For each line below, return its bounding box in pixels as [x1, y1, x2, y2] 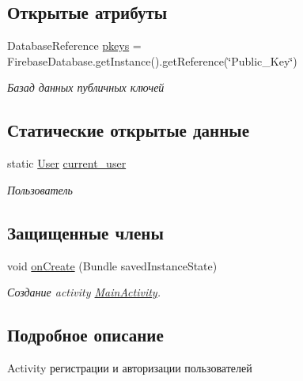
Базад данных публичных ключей [7, 79, 165, 96]
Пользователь [7, 181, 73, 198]
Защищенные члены [7, 220, 164, 244]
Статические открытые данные [7, 118, 249, 142]
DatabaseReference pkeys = [7, 37, 142, 54]
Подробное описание [7, 323, 164, 347]
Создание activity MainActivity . [7, 284, 161, 300]
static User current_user [7, 155, 127, 172]
